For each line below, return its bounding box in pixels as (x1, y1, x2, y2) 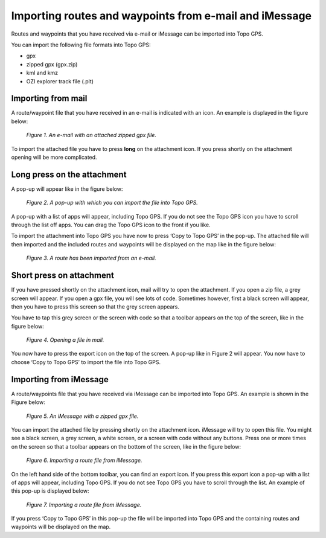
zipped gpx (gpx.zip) (26, 60, 78, 68)
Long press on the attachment (11, 169, 127, 179)
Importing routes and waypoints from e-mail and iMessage (11, 9, 312, 22)
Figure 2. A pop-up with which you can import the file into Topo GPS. (26, 199, 199, 207)
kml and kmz (26, 69, 59, 77)
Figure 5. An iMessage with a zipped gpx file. (26, 412, 139, 420)
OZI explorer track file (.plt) (26, 77, 94, 85)
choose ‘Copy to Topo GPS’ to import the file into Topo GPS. (11, 358, 161, 365)
